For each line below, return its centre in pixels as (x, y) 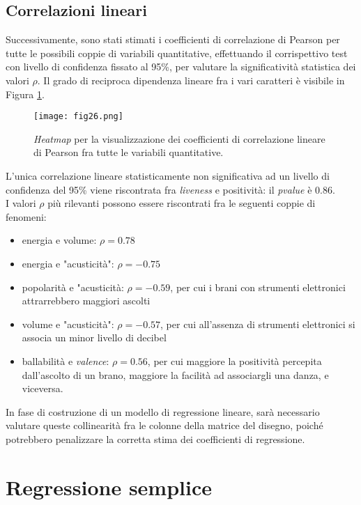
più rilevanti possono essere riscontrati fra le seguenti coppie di (182, 203)
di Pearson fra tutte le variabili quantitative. (129, 152)
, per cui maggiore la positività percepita (235, 360)
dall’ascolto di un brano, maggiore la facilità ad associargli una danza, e (175, 374)
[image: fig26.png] (78, 117)
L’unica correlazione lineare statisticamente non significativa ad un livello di (168, 176)
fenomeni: (26, 216)
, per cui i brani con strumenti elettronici (258, 287)
